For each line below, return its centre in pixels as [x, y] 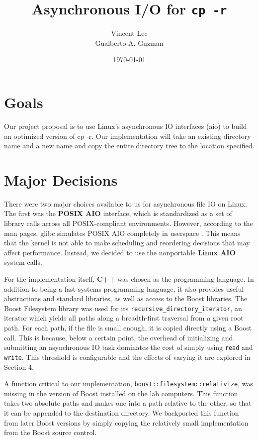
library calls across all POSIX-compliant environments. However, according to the [129, 223]
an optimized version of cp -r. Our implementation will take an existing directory [128, 136]
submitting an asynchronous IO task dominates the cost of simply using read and [129, 347]
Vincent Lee [129, 33]
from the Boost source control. [50, 432]
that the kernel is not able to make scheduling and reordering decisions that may [127, 243]
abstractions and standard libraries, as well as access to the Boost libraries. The [126, 298]
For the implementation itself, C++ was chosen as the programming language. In [129, 279]
